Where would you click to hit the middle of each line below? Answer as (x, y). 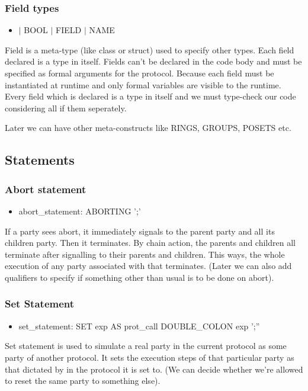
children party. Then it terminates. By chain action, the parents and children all (150, 243)
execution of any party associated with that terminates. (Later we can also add (148, 266)
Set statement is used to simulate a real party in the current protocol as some (146, 346)
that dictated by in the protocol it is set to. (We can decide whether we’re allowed (154, 369)
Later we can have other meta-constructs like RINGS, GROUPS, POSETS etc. (148, 128)
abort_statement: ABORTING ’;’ (80, 211)
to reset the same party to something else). (83, 381)
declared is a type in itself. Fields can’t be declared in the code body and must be (153, 61)
